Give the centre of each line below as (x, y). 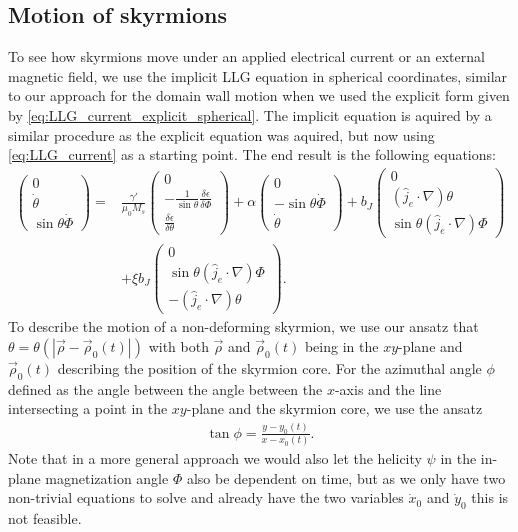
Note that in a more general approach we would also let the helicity (215, 458)
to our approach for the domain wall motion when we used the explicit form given (259, 95)
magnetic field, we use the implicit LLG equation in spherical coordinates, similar (258, 75)
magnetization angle (107, 477)
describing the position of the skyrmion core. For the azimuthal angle (269, 367)
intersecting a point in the (88, 408)
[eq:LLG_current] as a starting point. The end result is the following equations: (252, 154)
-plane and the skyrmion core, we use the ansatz (334, 408)
